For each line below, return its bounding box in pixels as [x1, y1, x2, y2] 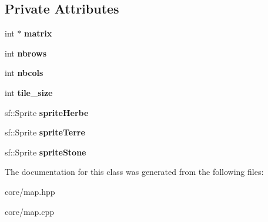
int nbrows [5, 47, 47, 59]
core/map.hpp [5, 185, 55, 197]
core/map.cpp [5, 205, 55, 217]
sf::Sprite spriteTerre [5, 126, 85, 138]
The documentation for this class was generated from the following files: [5, 165, 264, 178]
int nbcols [5, 67, 43, 79]
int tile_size [5, 86, 53, 98]
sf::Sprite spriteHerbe [5, 106, 89, 118]
